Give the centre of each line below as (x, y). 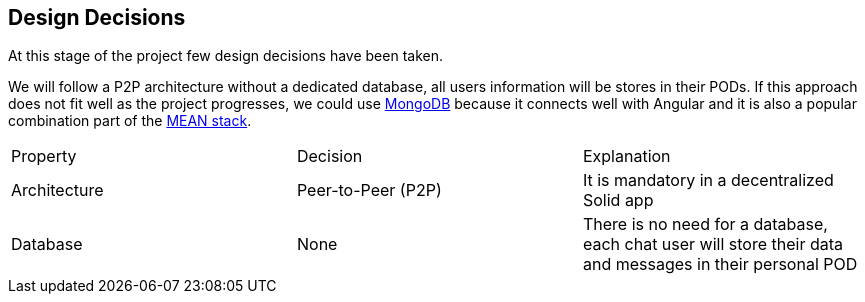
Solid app (618, 200)
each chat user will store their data (713, 244)
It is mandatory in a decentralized (708, 180)
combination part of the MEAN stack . (130, 121)
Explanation (626, 156)
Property (44, 156)
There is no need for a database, (705, 224)
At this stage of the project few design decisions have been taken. (225, 56)
